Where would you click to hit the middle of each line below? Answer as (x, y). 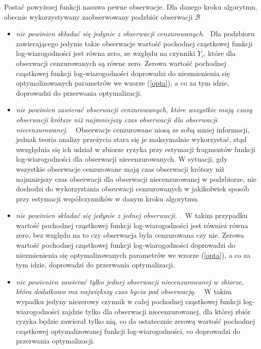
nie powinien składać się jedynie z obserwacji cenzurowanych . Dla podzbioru (135, 33)
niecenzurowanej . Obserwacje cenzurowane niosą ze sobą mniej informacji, (133, 129)
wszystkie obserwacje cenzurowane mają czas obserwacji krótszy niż (120, 168)
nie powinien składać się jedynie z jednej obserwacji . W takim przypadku (132, 215)
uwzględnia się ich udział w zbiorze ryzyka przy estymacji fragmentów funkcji (136, 149)
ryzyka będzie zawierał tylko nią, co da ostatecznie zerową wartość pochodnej (136, 321)
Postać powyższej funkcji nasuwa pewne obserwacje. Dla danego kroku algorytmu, (131, 7)
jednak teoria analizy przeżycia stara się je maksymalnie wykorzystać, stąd (131, 139)
